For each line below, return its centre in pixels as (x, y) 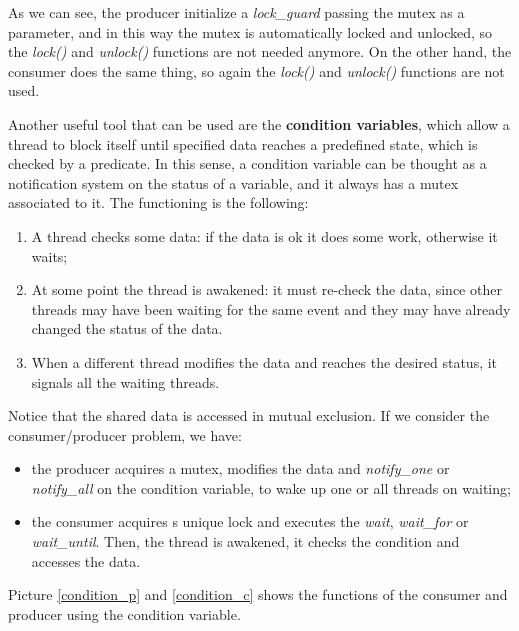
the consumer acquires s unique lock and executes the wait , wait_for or (250, 521)
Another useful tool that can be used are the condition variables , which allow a (259, 123)
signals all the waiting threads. (125, 381)
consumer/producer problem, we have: (125, 434)
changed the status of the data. (127, 328)
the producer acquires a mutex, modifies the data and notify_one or (240, 468)
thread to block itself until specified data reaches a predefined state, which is (243, 143)
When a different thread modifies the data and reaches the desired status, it (264, 361)
